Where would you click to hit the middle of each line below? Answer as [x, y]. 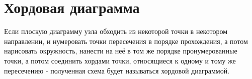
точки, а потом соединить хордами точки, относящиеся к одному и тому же [120, 60]
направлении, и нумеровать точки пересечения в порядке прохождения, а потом [126, 41]
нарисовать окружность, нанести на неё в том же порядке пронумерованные [121, 51]
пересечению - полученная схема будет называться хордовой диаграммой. [117, 70]
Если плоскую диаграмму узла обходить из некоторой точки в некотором [116, 31]
